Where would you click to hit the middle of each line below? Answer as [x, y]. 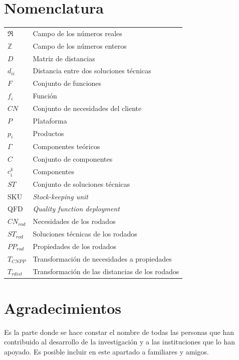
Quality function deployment [76, 209]
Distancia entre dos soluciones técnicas [92, 71]
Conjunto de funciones [67, 83]
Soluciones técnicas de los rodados [85, 234]
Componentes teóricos [66, 146]
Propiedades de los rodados [75, 246]
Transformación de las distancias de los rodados [106, 271]
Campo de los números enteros [80, 45]
